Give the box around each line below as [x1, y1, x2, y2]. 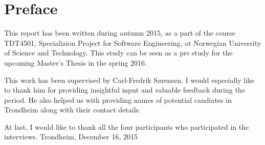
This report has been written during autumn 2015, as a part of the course [4, 27, 236, 38]
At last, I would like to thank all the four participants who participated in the [4, 121, 249, 132]
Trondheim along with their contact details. [4, 104, 141, 115]
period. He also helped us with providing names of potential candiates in [4, 94, 232, 105]
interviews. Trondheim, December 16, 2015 [4, 131, 138, 142]
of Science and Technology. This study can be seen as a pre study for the [4, 47, 233, 58]
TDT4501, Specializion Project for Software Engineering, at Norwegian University [4, 37, 261, 48]
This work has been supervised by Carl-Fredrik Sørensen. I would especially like [4, 74, 255, 85]
